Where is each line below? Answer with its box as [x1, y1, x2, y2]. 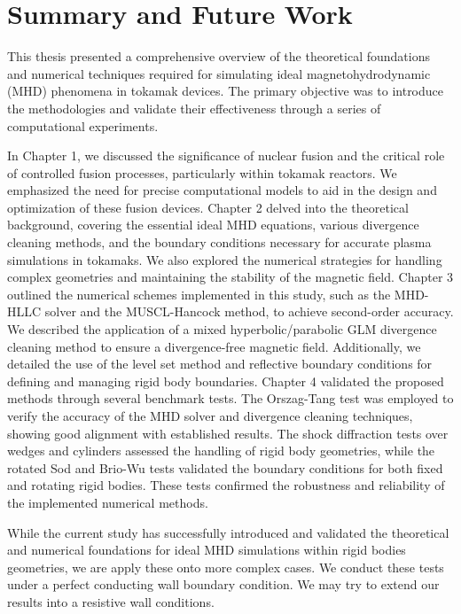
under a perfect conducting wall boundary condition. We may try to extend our [7, 575, 440, 594]
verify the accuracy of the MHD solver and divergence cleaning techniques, [7, 407, 413, 424]
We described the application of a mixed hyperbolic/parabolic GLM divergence [7, 320, 437, 338]
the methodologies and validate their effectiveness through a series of [7, 98, 381, 117]
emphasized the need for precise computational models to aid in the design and [7, 181, 437, 199]
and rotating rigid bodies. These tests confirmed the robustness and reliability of [7, 476, 445, 494]
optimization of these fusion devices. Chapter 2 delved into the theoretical [7, 198, 409, 216]
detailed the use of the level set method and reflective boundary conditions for [7, 354, 433, 373]
